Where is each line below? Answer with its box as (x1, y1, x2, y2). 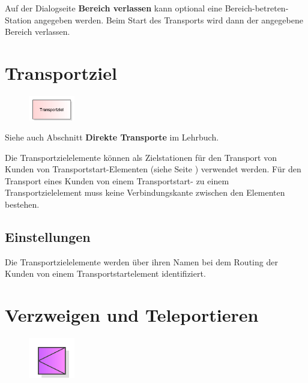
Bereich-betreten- (225, 2, 289, 14)
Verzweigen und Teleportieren (5, 303, 259, 327)
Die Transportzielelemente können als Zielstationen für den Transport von (5, 151, 277, 163)
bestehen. (5, 198, 40, 211)
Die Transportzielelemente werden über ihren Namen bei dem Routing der (5, 255, 278, 268)
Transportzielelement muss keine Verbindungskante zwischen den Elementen (5, 186, 285, 199)
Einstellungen (5, 228, 91, 246)
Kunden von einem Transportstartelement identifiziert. (5, 267, 206, 280)
